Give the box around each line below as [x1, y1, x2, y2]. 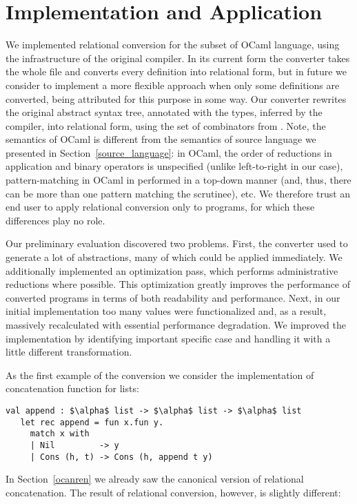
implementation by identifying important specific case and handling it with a [6, 331, 331, 345]
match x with [30, 429, 90, 439]
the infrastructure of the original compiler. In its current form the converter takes [6, 50, 350, 65]
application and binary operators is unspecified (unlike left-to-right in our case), [6, 159, 343, 173]
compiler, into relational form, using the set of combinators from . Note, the [6, 118, 326, 133]
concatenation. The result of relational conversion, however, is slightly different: [6, 485, 341, 499]
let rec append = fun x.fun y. [20, 417, 164, 427]
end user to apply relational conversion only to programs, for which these [6, 200, 315, 214]
